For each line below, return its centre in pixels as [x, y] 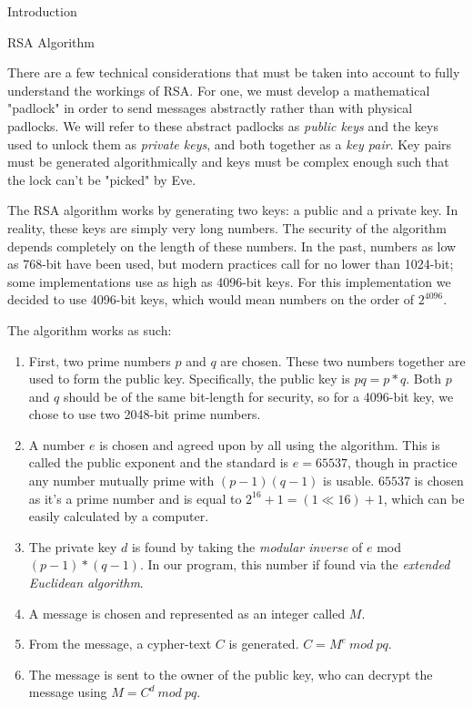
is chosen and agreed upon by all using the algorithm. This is [270, 444]
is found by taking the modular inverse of [247, 546]
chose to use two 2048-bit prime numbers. [145, 414]
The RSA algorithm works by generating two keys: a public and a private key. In [233, 210]
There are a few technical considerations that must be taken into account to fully [234, 72]
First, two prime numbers [100, 360]
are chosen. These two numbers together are [343, 360]
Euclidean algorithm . [86, 583]
